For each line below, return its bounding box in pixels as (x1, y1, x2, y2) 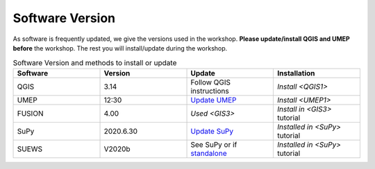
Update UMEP (190, 95, 237, 105)
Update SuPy (190, 126, 234, 136)
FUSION (17, 108, 44, 118)
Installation (276, 68, 315, 78)
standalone (190, 148, 227, 158)
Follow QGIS (190, 77, 231, 87)
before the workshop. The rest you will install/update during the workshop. (12, 44, 228, 52)
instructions (190, 86, 229, 96)
